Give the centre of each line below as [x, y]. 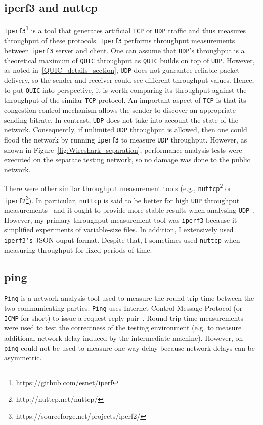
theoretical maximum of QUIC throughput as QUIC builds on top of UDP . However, [129, 60]
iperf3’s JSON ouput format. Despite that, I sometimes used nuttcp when [122, 239]
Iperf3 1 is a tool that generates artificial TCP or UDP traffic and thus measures [125, 30]
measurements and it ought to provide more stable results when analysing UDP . [130, 210]
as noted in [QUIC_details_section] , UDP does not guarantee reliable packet [122, 70]
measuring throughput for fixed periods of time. [78, 249]
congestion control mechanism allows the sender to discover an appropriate [120, 110]
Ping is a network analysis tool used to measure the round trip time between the [129, 298]
